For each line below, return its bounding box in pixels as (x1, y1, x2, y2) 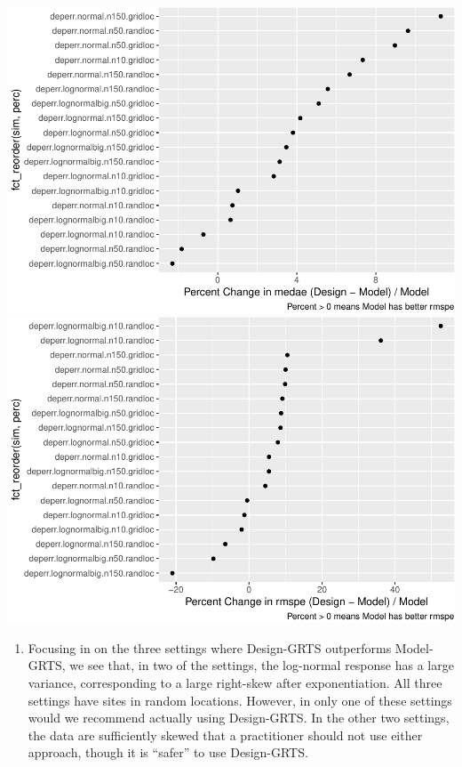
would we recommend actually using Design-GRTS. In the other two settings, (28, 708, 450, 727)
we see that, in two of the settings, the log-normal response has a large (69, 656, 454, 674)
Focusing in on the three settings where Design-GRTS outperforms (28, 638, 392, 657)
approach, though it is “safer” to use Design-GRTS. (28, 743, 308, 762)
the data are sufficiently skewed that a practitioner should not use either (28, 725, 423, 744)
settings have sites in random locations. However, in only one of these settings (28, 690, 452, 709)
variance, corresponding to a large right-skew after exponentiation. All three (28, 674, 442, 692)
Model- (394, 638, 434, 657)
